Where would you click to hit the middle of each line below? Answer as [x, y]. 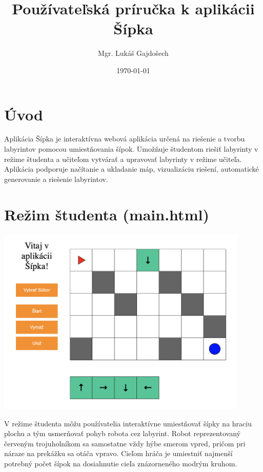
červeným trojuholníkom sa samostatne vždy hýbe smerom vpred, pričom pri [125, 443]
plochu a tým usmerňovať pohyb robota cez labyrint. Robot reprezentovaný [122, 433]
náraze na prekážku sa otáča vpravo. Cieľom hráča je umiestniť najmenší [118, 453]
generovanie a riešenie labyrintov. [56, 179]
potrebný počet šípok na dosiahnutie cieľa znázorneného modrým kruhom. [121, 463]
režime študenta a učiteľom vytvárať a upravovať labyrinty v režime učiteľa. [123, 159]
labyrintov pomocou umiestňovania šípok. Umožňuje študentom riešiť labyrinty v [131, 149]
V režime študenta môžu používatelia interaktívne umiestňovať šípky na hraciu [128, 423]
